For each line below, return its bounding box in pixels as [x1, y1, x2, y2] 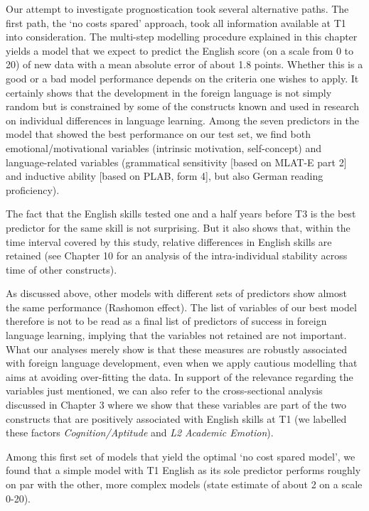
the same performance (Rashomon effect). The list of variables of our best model [6, 299, 357, 314]
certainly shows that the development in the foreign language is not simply [6, 85, 332, 99]
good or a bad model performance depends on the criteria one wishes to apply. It [6, 70, 359, 85]
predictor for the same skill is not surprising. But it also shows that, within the [6, 220, 351, 235]
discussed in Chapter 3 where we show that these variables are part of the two [6, 397, 346, 412]
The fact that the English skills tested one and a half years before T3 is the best [6, 206, 356, 221]
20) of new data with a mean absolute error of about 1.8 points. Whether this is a [6, 57, 363, 72]
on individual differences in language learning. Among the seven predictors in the [6, 112, 360, 127]
